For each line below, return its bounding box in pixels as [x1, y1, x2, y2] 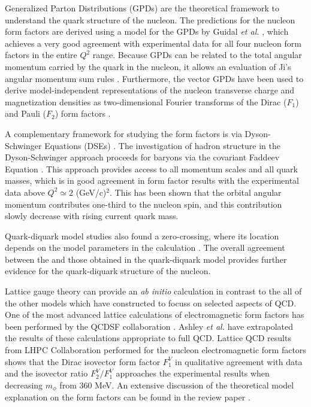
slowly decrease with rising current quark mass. [5, 209, 179, 222]
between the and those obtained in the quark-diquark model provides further [5, 253, 287, 265]
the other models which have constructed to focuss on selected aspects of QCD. [5, 296, 297, 309]
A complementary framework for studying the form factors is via [5, 127, 242, 139]
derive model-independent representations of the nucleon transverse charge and [5, 84, 295, 96]
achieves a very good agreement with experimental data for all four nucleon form [5, 37, 301, 49]
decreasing [5, 378, 43, 391]
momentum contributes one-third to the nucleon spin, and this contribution [5, 198, 282, 210]
